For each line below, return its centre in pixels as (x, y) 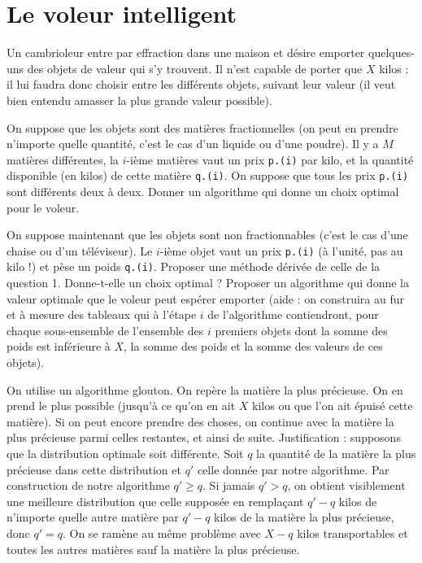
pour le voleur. (43, 207)
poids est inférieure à (59, 346)
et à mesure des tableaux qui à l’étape (102, 314)
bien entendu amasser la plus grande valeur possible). (139, 100)
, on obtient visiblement (346, 485)
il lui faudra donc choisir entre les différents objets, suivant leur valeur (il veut (201, 84)
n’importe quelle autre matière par (93, 517)
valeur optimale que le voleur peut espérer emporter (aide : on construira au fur (205, 298)
